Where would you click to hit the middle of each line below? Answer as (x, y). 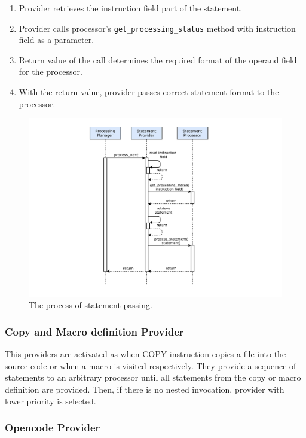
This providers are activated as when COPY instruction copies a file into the (146, 354)
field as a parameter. (56, 40)
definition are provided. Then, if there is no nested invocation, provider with (145, 389)
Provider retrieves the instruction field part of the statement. (131, 8)
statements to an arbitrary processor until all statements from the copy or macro (153, 377)
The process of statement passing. (91, 305)
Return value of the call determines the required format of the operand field (158, 60)
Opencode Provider (53, 428)
